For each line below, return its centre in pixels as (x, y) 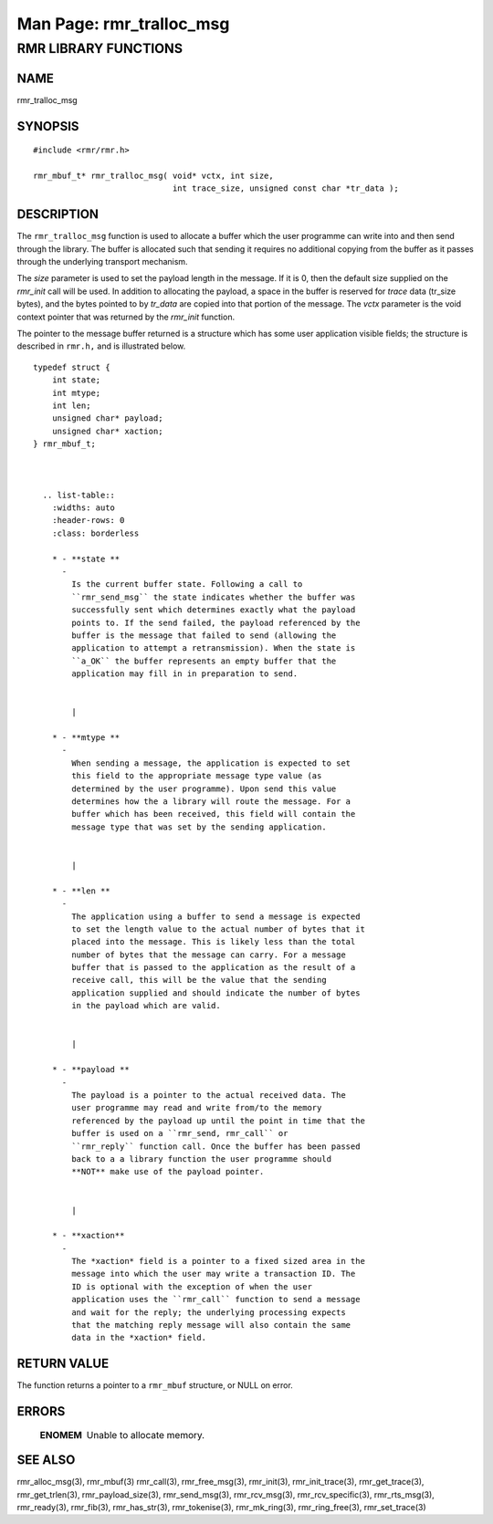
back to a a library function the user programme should (202, 1159)
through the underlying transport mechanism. (102, 261)
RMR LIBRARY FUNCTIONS (100, 48)
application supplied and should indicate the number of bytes (216, 993)
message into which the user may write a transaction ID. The (214, 1274)
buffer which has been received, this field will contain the (214, 814)
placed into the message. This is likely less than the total (214, 942)
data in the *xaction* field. (139, 1338)
